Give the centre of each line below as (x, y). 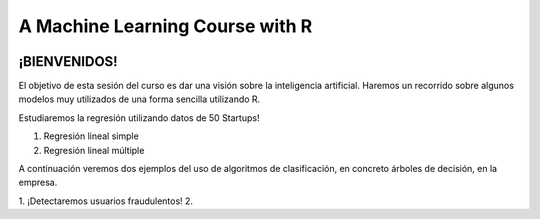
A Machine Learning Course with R (165, 26)
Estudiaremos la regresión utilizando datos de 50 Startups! (139, 117)
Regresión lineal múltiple (94, 150)
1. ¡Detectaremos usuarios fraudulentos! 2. (106, 201)
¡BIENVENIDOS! (68, 61)
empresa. (38, 182)
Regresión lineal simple (91, 136)
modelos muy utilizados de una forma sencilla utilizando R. (139, 99)
